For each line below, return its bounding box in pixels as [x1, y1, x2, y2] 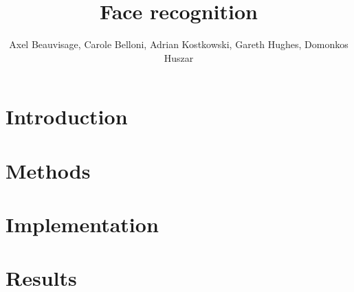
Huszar [164, 50, 194, 65]
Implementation [5, 210, 159, 238]
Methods [5, 156, 91, 184]
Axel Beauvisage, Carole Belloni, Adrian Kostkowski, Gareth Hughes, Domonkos [9, 37, 349, 52]
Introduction [5, 102, 128, 131]
